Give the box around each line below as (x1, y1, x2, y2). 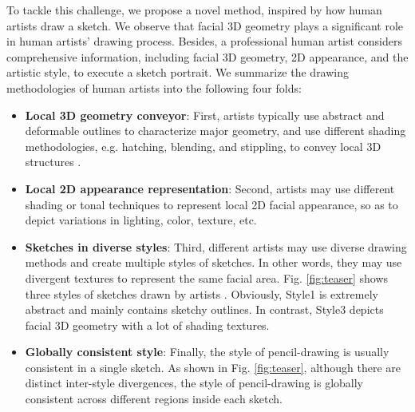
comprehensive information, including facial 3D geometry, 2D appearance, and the (6, 48, 409, 65)
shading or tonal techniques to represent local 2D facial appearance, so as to (25, 196, 398, 212)
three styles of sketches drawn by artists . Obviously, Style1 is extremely (25, 285, 378, 302)
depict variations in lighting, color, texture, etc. (25, 212, 257, 228)
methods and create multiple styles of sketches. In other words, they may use (25, 254, 402, 271)
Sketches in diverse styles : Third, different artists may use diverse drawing (25, 238, 407, 255)
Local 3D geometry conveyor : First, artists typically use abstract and (25, 106, 385, 123)
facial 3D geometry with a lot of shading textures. (25, 316, 270, 333)
